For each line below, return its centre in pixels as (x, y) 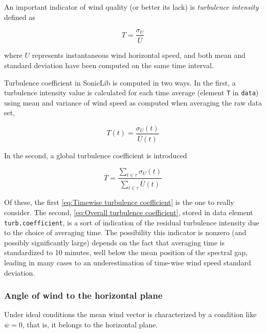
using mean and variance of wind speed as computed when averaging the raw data (133, 102)
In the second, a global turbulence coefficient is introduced (96, 155)
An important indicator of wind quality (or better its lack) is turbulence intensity (131, 7)
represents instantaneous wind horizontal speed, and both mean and (139, 55)
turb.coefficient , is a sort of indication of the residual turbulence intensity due (132, 222)
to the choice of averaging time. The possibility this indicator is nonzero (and (125, 232)
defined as (20, 17)
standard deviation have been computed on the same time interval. (109, 65)
